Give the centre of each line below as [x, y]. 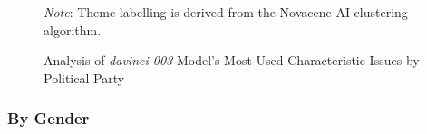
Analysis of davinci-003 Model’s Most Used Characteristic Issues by [232, 60]
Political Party [84, 77]
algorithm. [73, 29]
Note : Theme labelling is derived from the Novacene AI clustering [226, 12]
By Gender [49, 118]
